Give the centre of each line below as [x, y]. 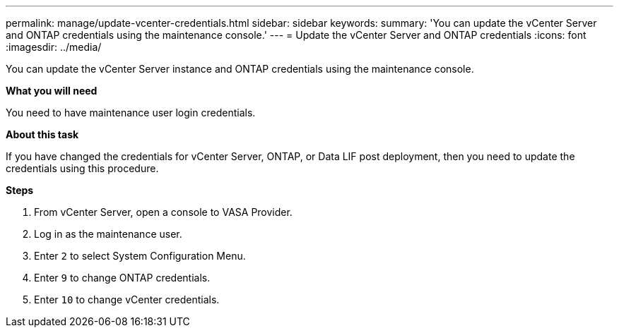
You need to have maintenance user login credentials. [131, 113]
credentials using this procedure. [82, 168]
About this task [42, 134]
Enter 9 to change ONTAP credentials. [122, 278]
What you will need [52, 91]
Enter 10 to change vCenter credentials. [127, 299]
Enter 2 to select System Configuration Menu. [140, 256]
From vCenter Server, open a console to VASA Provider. [163, 212]
